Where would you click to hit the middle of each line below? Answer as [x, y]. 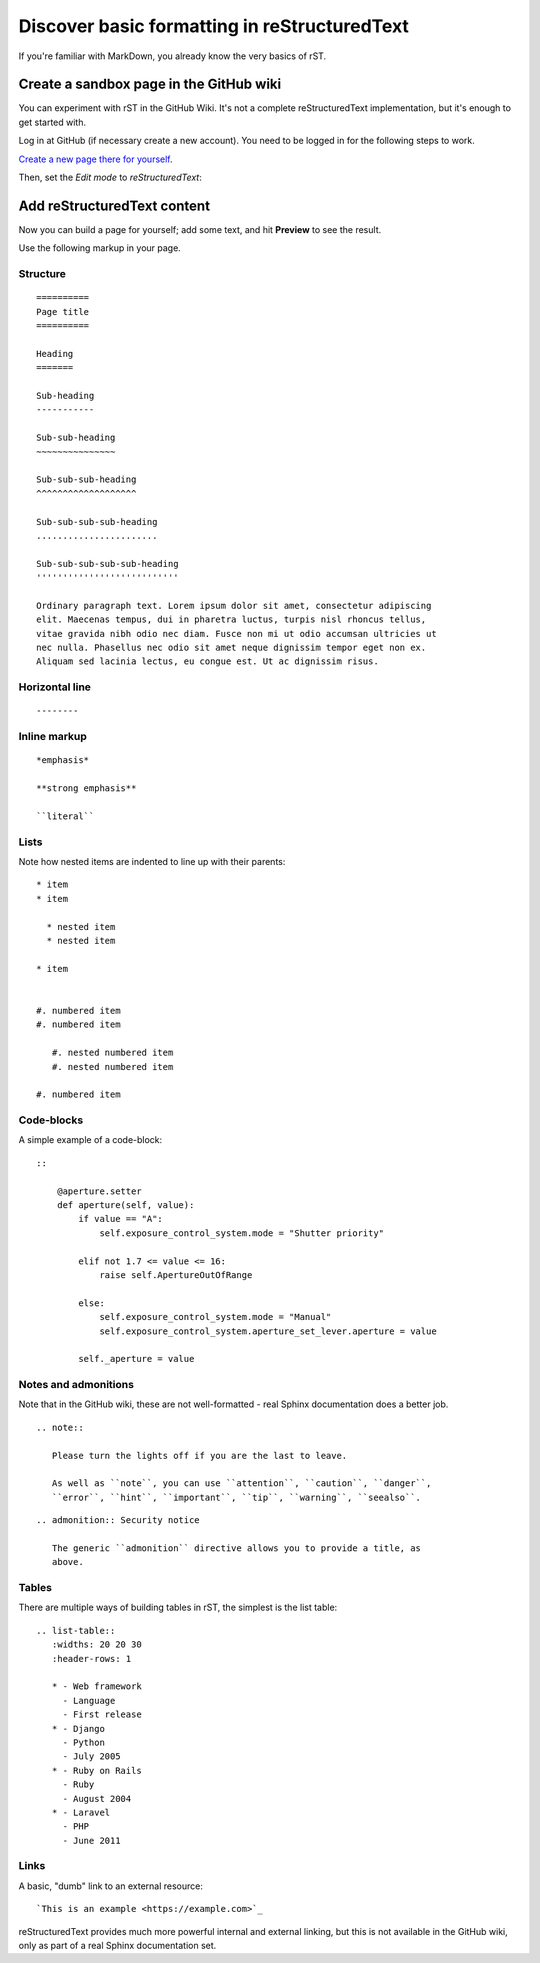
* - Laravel [81, 1812]
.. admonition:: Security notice [118, 1520]
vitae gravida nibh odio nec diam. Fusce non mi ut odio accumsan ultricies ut [236, 633]
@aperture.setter [99, 1191]
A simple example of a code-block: [90, 1140]
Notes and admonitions [76, 1385]
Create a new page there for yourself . [96, 159]
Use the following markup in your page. [100, 248]
